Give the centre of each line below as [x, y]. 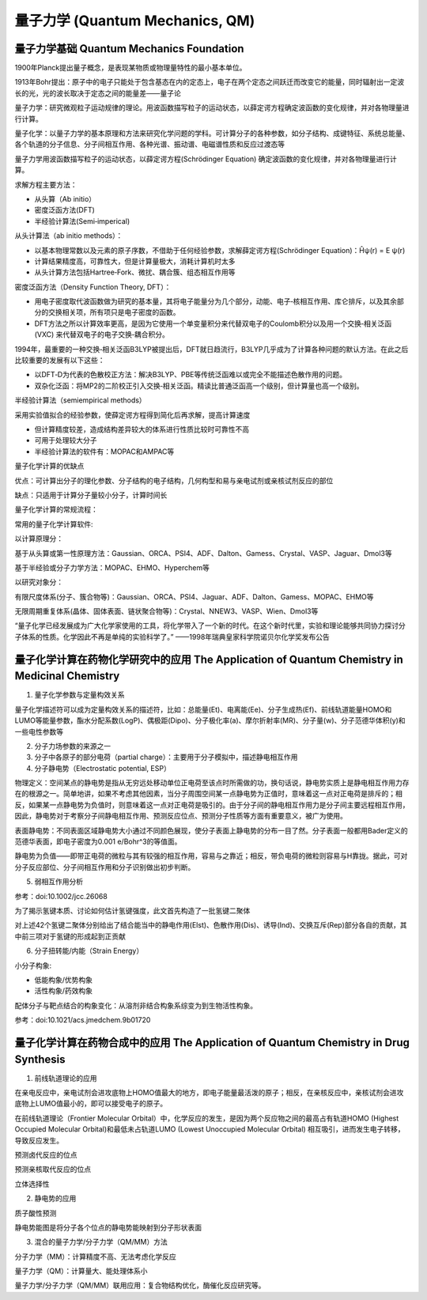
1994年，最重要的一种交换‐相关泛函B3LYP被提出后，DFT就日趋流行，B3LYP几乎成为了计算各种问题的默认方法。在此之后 [212, 349]
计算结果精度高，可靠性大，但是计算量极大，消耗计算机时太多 [135, 261]
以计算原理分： [39, 539]
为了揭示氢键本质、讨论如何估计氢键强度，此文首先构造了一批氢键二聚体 [132, 911]
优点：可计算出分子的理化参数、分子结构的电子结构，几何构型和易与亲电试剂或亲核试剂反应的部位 [174, 480]
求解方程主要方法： [46, 184]
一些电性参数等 [39, 731]
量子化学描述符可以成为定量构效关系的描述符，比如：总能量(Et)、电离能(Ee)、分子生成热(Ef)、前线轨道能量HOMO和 [203, 709]
